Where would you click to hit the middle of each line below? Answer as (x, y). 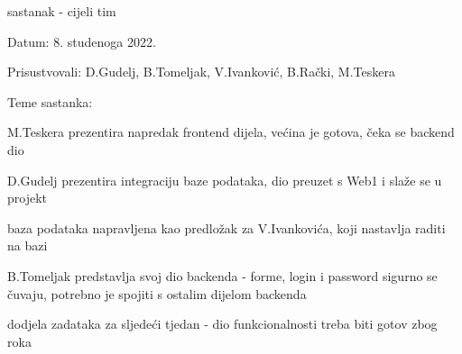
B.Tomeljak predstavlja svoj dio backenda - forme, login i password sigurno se (222, 275)
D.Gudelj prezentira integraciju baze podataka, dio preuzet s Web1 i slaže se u (225, 180)
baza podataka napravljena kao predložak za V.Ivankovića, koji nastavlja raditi (226, 227)
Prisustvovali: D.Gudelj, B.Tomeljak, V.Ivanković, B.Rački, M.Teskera (201, 72)
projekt (28, 198)
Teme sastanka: (50, 101)
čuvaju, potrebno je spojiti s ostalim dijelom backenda (157, 293)
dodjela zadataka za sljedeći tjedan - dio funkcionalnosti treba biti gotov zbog (222, 324)
